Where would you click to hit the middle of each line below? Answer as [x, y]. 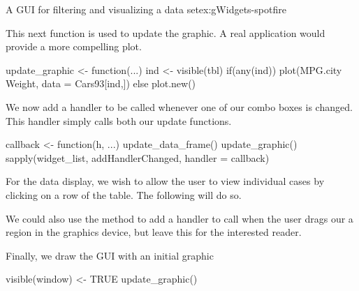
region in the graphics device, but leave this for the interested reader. [154, 232]
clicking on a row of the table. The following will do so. [124, 194]
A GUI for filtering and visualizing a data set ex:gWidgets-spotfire [146, 9]
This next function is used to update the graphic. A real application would [166, 32]
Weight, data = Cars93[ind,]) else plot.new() [101, 83]
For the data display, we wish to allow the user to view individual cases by [165, 181]
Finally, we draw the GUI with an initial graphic [110, 255]
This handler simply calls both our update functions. [119, 120]
